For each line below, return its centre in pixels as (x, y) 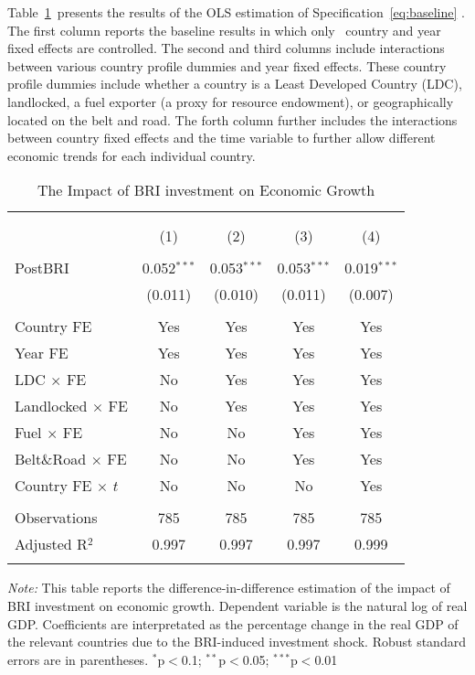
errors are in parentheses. (78, 659)
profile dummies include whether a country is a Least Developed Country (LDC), (235, 84)
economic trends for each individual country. (132, 155)
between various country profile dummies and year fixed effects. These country (227, 65)
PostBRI (42, 268)
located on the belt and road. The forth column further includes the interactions (232, 119)
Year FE (42, 353)
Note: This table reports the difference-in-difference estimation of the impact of (229, 588)
